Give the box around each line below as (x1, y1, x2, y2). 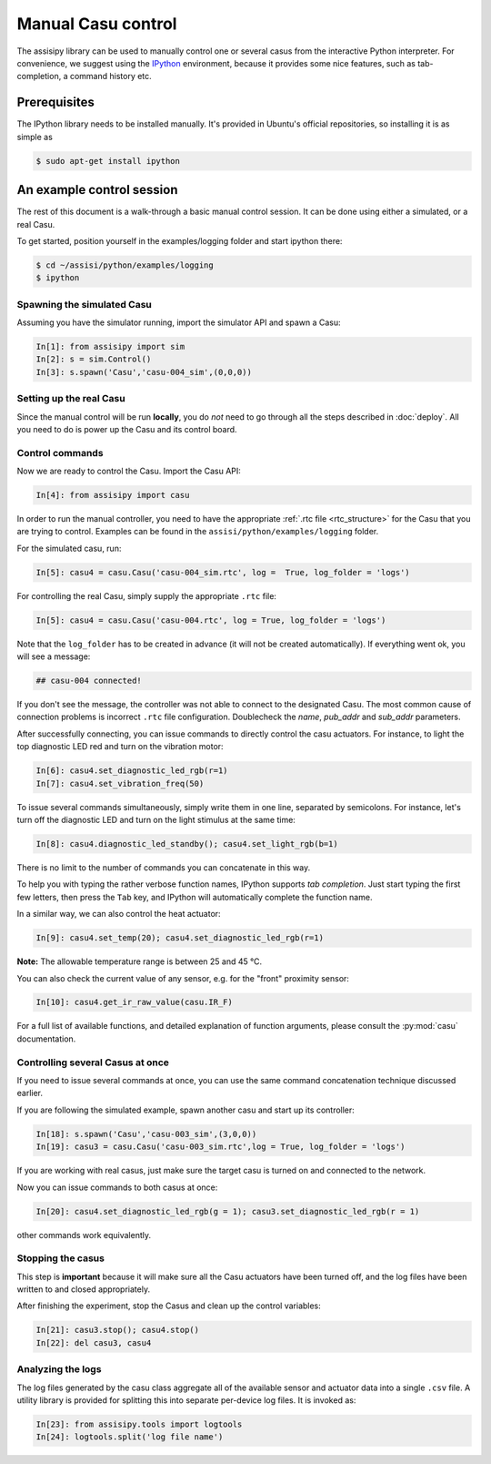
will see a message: (16, 651, 91, 662)
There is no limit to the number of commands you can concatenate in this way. (16, 861, 311, 873)
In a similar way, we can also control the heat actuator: (16, 909, 222, 920)
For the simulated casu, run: (16, 543, 122, 554)
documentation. (16, 1033, 76, 1044)
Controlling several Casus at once (16, 1056, 170, 1069)
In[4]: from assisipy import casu (35, 490, 190, 501)
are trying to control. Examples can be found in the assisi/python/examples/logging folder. (16, 526, 379, 537)
